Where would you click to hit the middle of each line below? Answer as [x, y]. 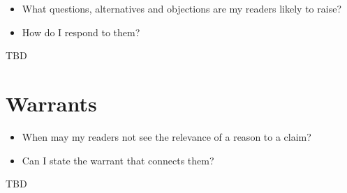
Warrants [51, 103]
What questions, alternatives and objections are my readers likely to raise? [182, 8]
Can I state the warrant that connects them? [118, 160]
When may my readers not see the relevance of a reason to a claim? [167, 136]
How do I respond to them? [81, 32]
